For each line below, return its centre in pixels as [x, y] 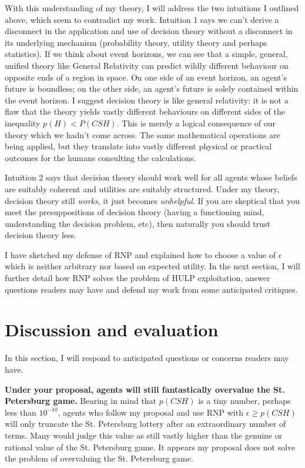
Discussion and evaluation [112, 330]
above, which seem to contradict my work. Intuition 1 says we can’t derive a [142, 19]
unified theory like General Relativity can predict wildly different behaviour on [147, 65]
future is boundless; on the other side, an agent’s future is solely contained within [152, 88]
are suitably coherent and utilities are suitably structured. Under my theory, [142, 188]
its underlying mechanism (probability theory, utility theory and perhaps [136, 42]
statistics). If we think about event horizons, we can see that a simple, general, [146, 54]
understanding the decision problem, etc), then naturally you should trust [138, 223]
